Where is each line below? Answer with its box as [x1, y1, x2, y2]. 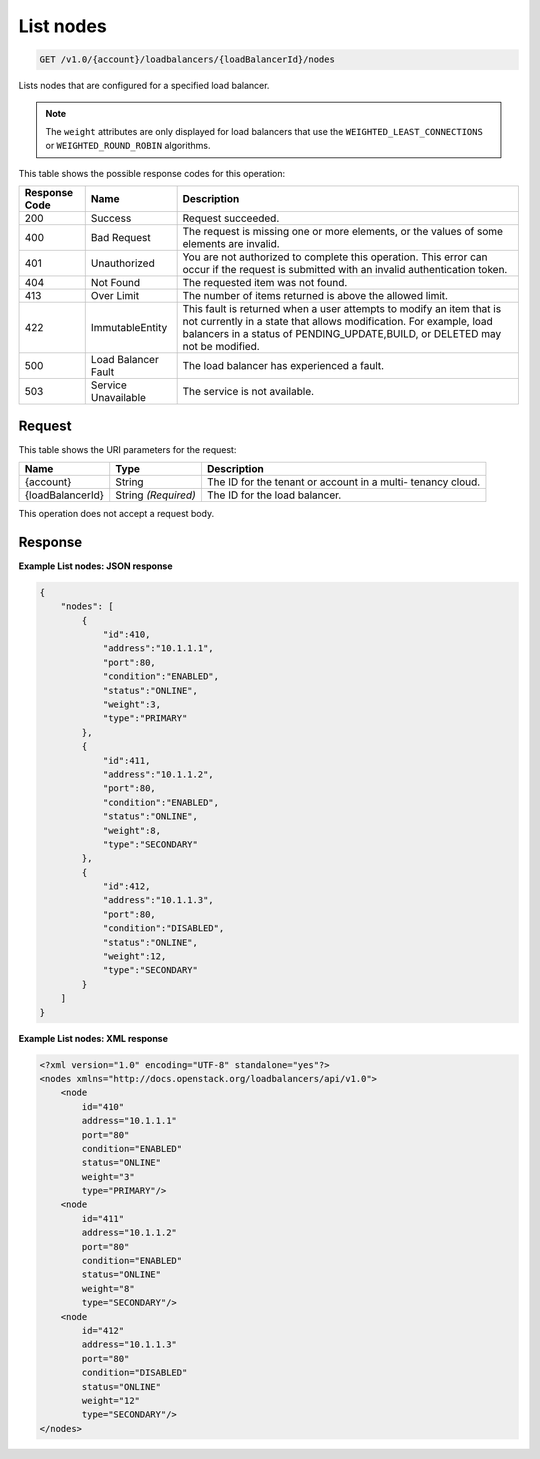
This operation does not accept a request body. [18, 507, 215, 519]
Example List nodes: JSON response [18, 560, 174, 572]
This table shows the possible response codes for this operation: [18, 167, 286, 179]
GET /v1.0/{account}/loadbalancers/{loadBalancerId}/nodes [39, 54, 335, 65]
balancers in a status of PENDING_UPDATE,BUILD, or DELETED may [182, 327, 502, 341]
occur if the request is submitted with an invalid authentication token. [182, 263, 508, 277]
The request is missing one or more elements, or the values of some [182, 225, 504, 239]
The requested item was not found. [182, 276, 348, 290]
